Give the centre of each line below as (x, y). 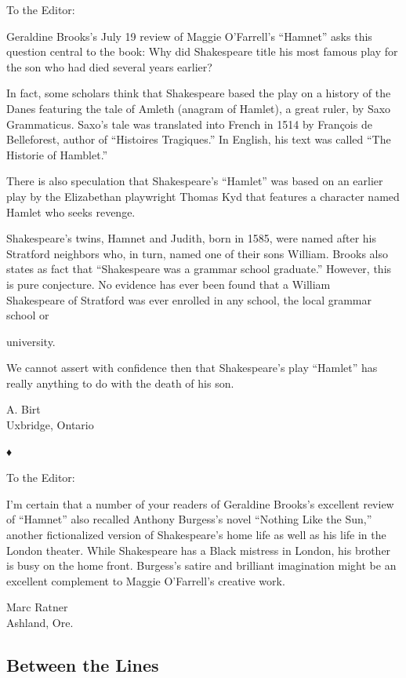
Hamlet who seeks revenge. (71, 211)
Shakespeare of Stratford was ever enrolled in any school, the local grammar (189, 299)
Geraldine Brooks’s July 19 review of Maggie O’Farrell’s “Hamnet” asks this (189, 36)
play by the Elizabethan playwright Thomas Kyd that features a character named (203, 196)
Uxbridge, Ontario (50, 425)
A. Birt (24, 409)
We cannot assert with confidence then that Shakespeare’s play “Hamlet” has (192, 368)
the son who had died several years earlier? (109, 66)
